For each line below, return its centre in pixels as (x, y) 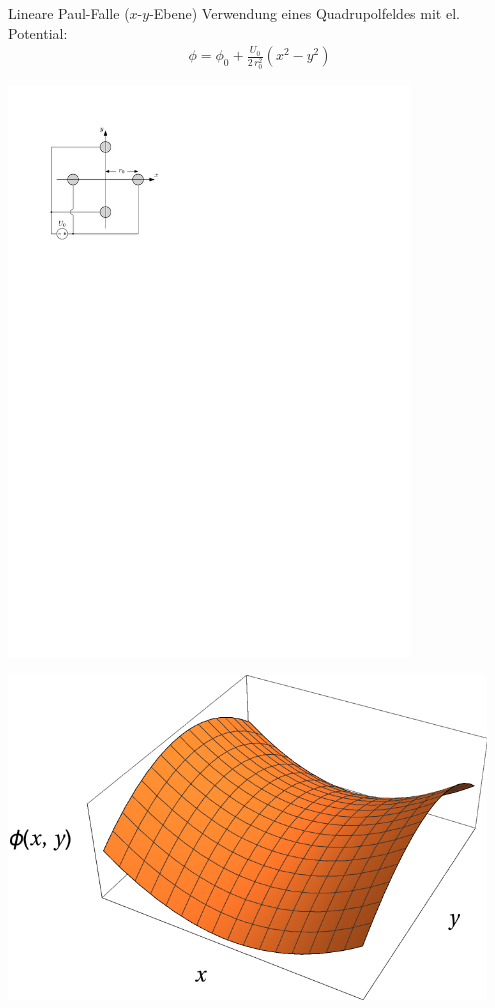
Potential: (38, 32)
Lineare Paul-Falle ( (69, 13)
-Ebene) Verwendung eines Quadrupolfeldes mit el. (304, 13)
